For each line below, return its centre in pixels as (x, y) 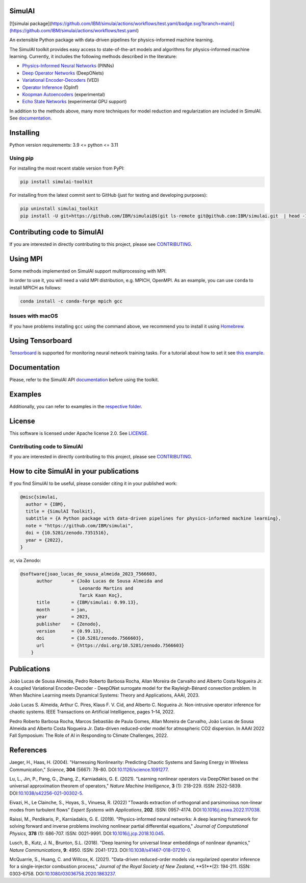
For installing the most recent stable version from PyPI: (67, 168)
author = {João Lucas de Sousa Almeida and (100, 581)
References (28, 750)
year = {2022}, (45, 540)
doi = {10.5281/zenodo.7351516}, (67, 533)
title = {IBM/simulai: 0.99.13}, (87, 602)
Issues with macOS (34, 316)
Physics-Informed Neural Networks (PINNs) (68, 66)
